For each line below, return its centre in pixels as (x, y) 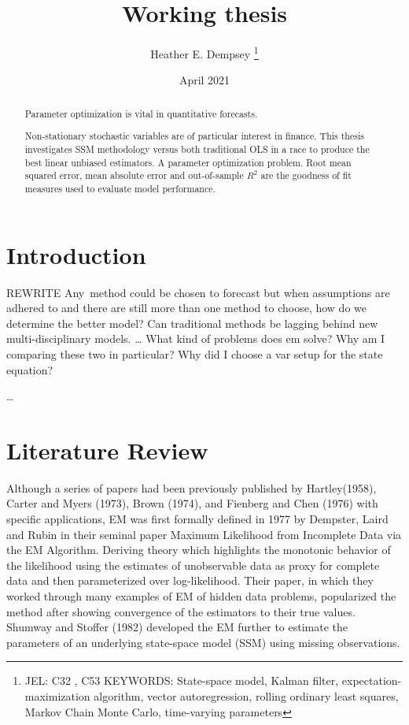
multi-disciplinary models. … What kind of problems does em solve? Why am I (196, 338)
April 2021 (204, 80)
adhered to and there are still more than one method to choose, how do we (186, 308)
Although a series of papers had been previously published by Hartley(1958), (192, 487)
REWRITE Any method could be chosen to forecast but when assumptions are (198, 292)
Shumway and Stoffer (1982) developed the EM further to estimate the (177, 627)
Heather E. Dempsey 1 (204, 52)
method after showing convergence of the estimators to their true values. (181, 611)
